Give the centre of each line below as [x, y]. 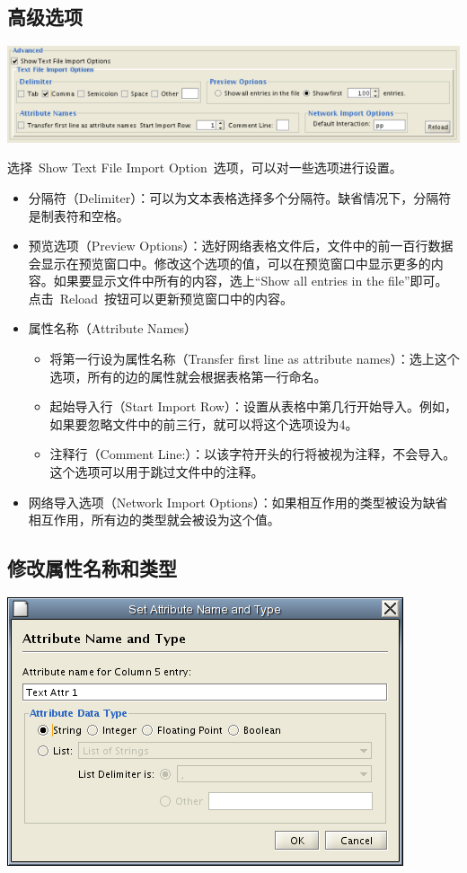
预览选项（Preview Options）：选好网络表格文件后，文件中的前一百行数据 [241, 246]
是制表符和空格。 [79, 215]
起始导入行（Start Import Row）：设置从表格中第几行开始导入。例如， [253, 406]
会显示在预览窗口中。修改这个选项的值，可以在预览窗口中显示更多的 [229, 263]
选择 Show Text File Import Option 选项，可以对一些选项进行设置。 [205, 168]
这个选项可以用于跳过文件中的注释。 [157, 472]
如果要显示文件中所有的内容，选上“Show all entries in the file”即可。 [251, 281]
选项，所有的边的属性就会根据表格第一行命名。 [188, 376]
